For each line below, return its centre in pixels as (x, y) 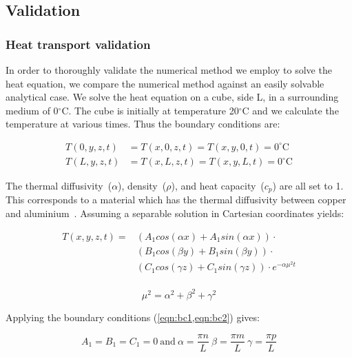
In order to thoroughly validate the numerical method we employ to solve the (169, 70)
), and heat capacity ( (218, 186)
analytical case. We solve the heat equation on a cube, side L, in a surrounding (172, 97)
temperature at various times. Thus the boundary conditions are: (143, 124)
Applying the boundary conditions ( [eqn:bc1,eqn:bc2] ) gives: (133, 317)
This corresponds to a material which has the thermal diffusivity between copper (176, 200)
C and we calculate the (290, 110)
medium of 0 (32, 110)
